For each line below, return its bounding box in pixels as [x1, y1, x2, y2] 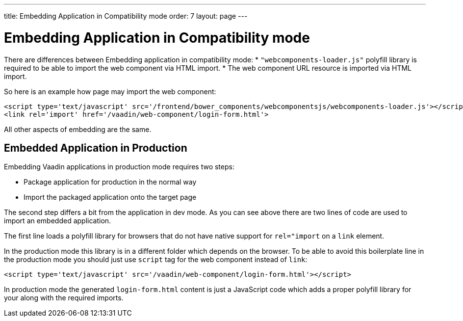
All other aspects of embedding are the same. [4, 125, 152, 134]
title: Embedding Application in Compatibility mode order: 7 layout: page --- [4, 12, 248, 20]
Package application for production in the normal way [24, 178, 197, 187]
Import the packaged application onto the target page [24, 193, 197, 202]
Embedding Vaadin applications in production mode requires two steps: [4, 162, 234, 171]
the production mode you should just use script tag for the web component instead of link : [4, 255, 308, 264]
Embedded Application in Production [4, 141, 187, 154]
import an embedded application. [4, 216, 111, 225]
